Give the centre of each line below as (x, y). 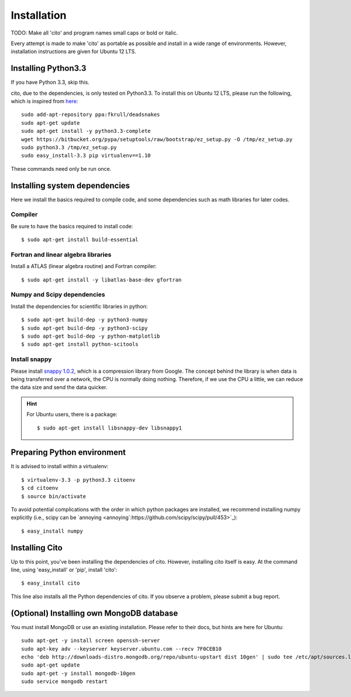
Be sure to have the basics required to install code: (72, 226)
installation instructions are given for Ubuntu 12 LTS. (74, 51)
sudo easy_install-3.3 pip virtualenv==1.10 (86, 156)
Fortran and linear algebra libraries (61, 255)
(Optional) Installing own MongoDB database (94, 613)
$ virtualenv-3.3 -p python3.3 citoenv (78, 480)
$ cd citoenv (40, 488)
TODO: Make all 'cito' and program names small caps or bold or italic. (94, 33)
